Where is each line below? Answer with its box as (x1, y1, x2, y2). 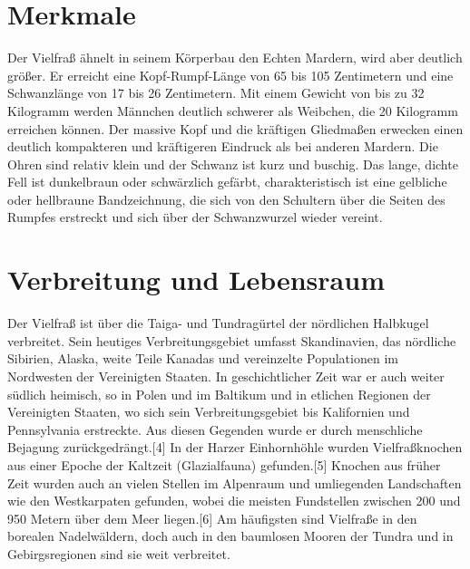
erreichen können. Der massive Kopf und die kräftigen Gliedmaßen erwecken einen (7, 119, 464, 138)
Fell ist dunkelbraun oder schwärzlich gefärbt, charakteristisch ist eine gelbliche (7, 172, 447, 191)
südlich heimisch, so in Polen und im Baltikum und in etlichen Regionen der (7, 384, 431, 403)
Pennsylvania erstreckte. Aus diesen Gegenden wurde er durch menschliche (7, 420, 423, 439)
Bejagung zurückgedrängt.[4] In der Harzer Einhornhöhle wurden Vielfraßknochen (7, 438, 463, 457)
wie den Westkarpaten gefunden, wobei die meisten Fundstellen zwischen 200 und (7, 491, 461, 510)
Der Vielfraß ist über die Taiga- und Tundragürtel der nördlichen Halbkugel (7, 313, 429, 333)
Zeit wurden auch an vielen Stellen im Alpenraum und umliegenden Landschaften (7, 473, 462, 492)
